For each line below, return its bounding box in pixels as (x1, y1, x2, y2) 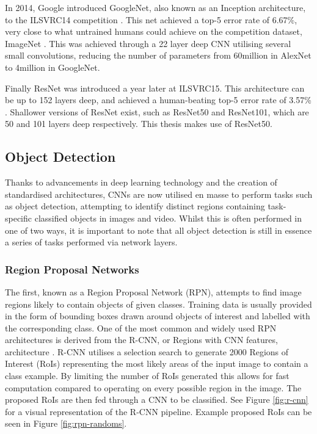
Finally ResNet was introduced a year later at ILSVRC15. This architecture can (5, 81, 305, 94)
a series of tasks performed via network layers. (5, 236, 178, 248)
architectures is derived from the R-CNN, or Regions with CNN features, (5, 333, 278, 346)
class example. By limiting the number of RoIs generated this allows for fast (5, 369, 290, 382)
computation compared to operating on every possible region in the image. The (5, 381, 302, 394)
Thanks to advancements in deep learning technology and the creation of (5, 176, 277, 189)
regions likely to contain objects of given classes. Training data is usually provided (5, 297, 312, 310)
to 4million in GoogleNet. (5, 60, 100, 73)
